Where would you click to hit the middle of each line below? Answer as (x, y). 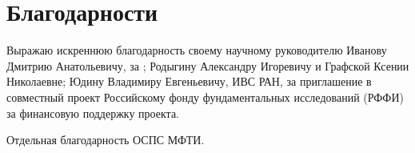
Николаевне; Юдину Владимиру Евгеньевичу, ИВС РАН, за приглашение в (189, 81)
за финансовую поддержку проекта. (93, 113)
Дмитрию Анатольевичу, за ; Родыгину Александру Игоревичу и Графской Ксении (208, 65)
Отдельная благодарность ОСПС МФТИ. (106, 140)
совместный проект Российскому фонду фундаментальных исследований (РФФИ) (205, 97)
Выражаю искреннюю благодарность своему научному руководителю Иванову (197, 50)
